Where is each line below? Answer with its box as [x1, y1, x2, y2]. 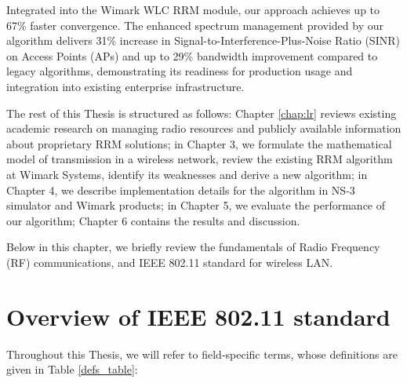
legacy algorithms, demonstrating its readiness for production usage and [6, 63, 353, 79]
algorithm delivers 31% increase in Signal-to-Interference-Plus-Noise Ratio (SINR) [6, 32, 400, 49]
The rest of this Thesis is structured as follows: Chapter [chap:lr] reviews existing [6, 104, 397, 121]
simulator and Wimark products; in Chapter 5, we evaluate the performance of [6, 197, 386, 213]
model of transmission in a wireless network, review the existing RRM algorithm [6, 151, 393, 167]
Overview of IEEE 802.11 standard [6, 300, 391, 332]
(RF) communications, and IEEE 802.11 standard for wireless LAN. [6, 254, 333, 270]
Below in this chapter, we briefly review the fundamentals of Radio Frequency [6, 239, 380, 255]
